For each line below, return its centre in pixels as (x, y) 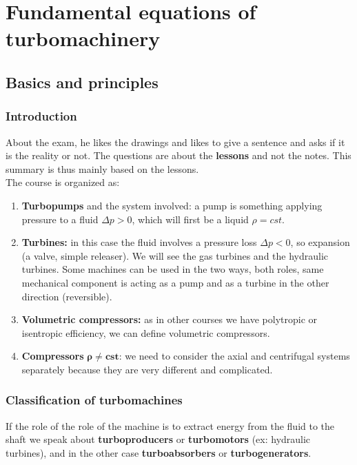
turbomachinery (83, 38)
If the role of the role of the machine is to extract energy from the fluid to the (170, 425)
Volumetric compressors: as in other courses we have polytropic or (170, 319)
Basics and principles (82, 82)
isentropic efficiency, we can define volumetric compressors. (146, 332)
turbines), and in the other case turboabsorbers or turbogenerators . (159, 452)
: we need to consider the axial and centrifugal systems (234, 356)
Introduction (41, 116)
